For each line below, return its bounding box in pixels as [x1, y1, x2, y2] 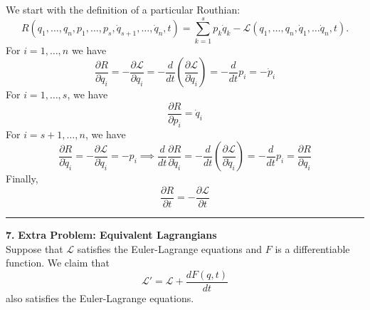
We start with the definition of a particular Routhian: [6, 2, 240, 16]
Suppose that [6, 241, 63, 256]
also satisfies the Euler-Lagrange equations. [6, 290, 194, 305]
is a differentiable [275, 241, 350, 256]
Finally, [6, 171, 38, 186]
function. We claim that [6, 255, 110, 270]
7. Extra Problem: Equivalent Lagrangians [6, 227, 217, 242]
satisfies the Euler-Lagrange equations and [77, 241, 263, 256]
